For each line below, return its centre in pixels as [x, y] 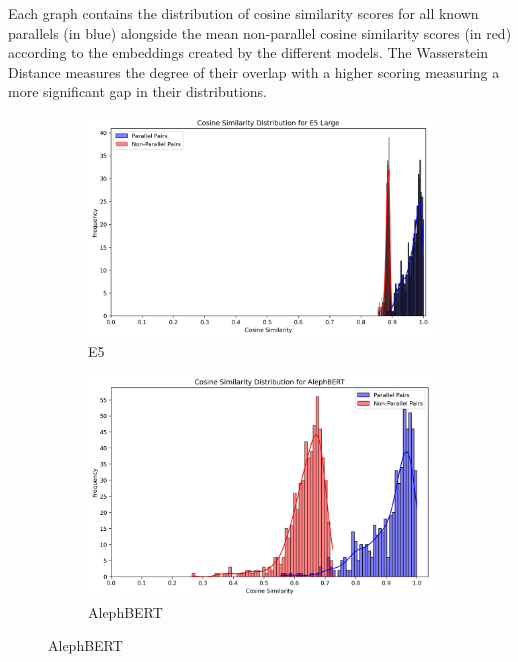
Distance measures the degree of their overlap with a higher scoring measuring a [254, 71]
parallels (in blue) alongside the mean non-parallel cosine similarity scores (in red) [260, 32]
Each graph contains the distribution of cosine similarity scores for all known [243, 13]
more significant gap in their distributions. [137, 91]
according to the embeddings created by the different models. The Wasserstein [248, 52]
